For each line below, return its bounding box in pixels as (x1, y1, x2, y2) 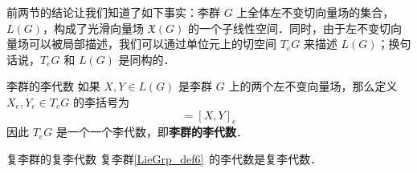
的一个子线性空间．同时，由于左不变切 (187, 19, 390, 36)
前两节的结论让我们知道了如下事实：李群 (6, 4, 220, 20)
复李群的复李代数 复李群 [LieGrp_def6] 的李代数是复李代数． (6, 150, 322, 167)
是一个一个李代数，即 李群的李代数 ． (55, 123, 247, 140)
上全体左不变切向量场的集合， (236, 4, 395, 20)
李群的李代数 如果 (6, 78, 100, 95)
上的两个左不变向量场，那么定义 (228, 78, 398, 95)
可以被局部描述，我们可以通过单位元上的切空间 (28, 35, 276, 52)
